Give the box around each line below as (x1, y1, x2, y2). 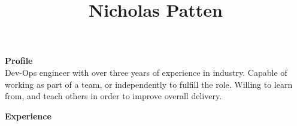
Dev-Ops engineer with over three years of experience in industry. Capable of (5, 66, 287, 78)
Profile (5, 54, 33, 67)
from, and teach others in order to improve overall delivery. (5, 90, 222, 102)
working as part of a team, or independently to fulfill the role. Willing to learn (5, 78, 293, 90)
